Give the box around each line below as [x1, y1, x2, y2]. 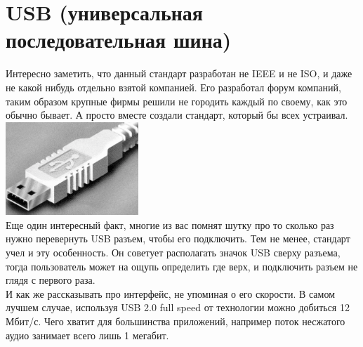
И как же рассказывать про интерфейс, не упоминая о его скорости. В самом [6, 286, 336, 301]
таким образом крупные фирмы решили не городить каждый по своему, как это [6, 93, 348, 108]
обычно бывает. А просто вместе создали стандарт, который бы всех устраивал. [6, 107, 348, 122]
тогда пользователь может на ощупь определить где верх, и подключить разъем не [6, 258, 358, 273]
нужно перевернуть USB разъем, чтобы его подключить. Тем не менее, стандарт [6, 231, 350, 246]
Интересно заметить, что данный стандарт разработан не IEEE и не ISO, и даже [6, 66, 352, 81]
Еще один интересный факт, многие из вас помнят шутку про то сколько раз [6, 217, 334, 232]
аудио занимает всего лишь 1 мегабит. [6, 327, 169, 342]
